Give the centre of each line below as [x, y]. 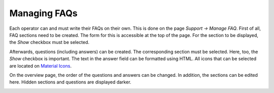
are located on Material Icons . [41, 66]
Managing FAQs [44, 13]
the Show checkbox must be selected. [49, 42]
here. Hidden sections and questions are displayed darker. [70, 82]
